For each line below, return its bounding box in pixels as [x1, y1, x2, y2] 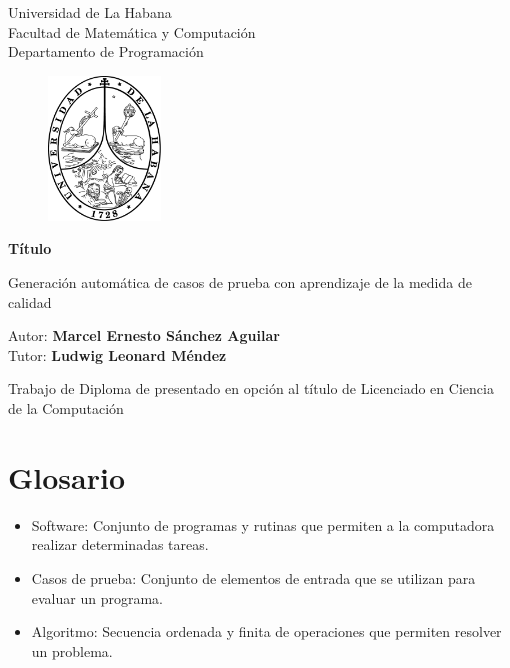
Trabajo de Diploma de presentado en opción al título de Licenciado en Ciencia [8, 378, 494, 399]
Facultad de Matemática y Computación [8, 21, 256, 42]
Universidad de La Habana [8, 2, 172, 22]
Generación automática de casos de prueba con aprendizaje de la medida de [8, 272, 472, 293]
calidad [8, 291, 52, 312]
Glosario [8, 456, 126, 497]
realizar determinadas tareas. [31, 534, 209, 555]
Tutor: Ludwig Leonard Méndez [8, 344, 227, 365]
